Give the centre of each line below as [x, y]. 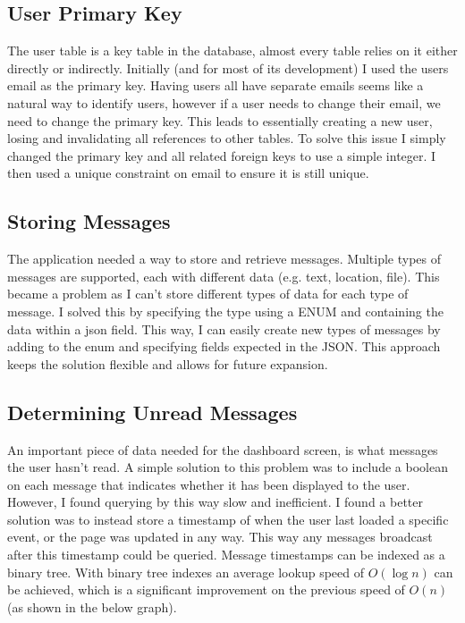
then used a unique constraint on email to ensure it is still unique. [188, 173]
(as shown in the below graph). [92, 606]
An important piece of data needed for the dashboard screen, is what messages [223, 449]
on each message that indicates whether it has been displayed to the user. [209, 484]
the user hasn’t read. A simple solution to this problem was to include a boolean [228, 467]
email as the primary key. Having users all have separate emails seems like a [216, 85]
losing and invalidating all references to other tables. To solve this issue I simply [227, 138]
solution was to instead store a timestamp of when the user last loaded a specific [228, 519]
